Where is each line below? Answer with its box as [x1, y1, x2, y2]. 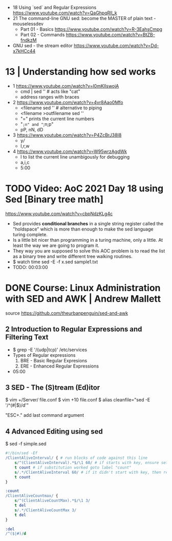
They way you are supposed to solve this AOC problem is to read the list [12, 247, 165, 254]
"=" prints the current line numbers [20, 115, 95, 122]
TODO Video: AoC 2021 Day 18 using [5, 183, 164, 195]
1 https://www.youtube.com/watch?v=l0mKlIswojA [12, 83, 119, 89]
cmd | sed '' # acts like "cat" [20, 88, 80, 94]
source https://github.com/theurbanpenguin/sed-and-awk [5, 310, 128, 316]
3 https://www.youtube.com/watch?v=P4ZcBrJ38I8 [12, 132, 122, 138]
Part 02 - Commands [20, 32, 65, 37]
